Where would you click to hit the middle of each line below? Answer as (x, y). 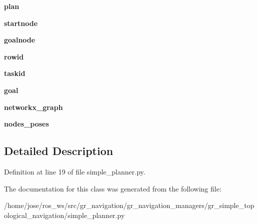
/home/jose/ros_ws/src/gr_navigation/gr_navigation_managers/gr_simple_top (129, 205)
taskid (15, 73)
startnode (21, 23)
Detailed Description (59, 151)
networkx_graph (33, 107)
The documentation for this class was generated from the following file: (113, 188)
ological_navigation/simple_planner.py (64, 215)
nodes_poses (26, 124)
